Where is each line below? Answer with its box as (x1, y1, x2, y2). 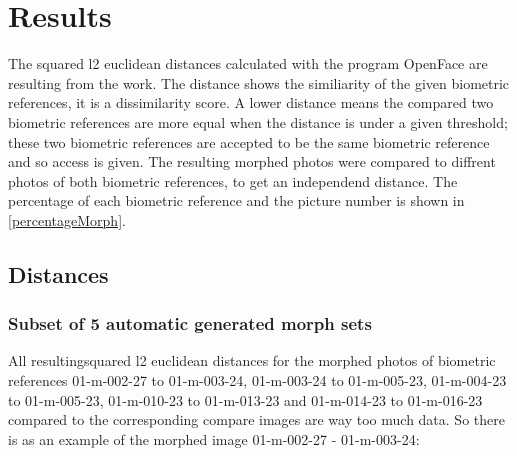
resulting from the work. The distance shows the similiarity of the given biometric (8, 72, 510, 93)
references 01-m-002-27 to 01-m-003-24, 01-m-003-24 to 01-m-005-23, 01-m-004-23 (8, 370, 507, 391)
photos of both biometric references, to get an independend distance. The (8, 170, 458, 191)
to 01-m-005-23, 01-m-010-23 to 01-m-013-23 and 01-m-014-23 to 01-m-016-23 (8, 389, 483, 410)
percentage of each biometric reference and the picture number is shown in (8, 190, 465, 211)
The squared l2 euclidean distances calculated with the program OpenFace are (8, 53, 488, 74)
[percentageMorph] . (8, 209, 126, 230)
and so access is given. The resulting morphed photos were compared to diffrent (8, 151, 496, 172)
